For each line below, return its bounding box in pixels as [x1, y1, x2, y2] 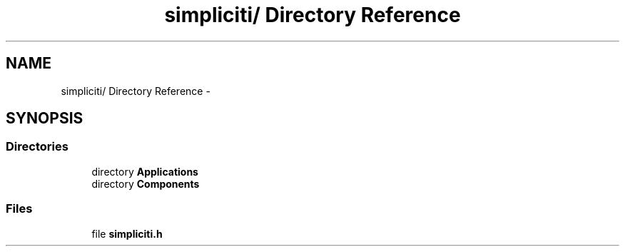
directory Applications [91, 165, 198, 178]
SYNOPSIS [6, 109, 83, 128]
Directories [6, 139, 68, 154]
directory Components [91, 177, 200, 190]
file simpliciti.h [91, 227, 163, 240]
